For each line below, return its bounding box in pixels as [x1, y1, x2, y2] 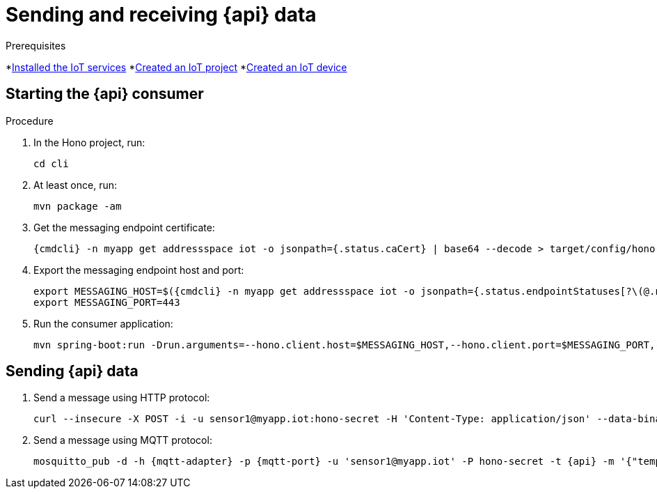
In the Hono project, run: [33, 136, 145, 148]
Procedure [6, 114, 54, 127]
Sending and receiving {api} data [6, 3, 317, 26]
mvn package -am [33, 200, 122, 212]
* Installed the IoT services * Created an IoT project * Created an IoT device [6, 61, 347, 73]
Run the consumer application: [33, 317, 173, 330]
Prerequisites [6, 39, 66, 52]
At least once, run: [33, 178, 118, 191]
